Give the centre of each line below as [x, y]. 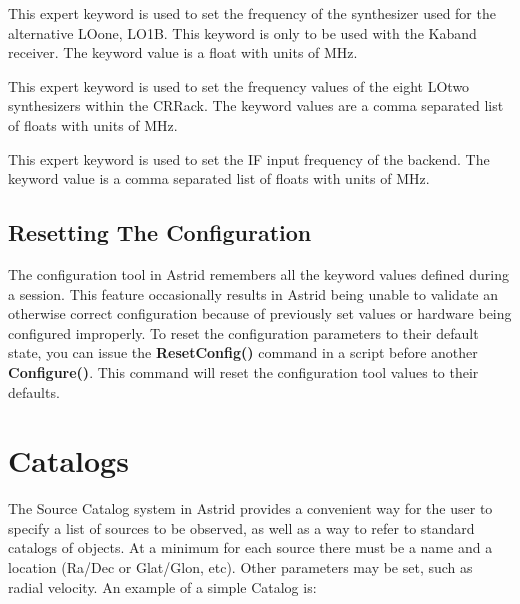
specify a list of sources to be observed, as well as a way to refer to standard [241, 527]
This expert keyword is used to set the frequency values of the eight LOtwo [239, 85]
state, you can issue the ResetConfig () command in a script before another [243, 352]
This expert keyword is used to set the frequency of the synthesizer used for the [252, 13]
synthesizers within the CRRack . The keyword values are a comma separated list [256, 105]
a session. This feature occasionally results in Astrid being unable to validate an [253, 293]
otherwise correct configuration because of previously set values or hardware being [260, 313]
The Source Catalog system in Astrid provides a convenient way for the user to [250, 508]
